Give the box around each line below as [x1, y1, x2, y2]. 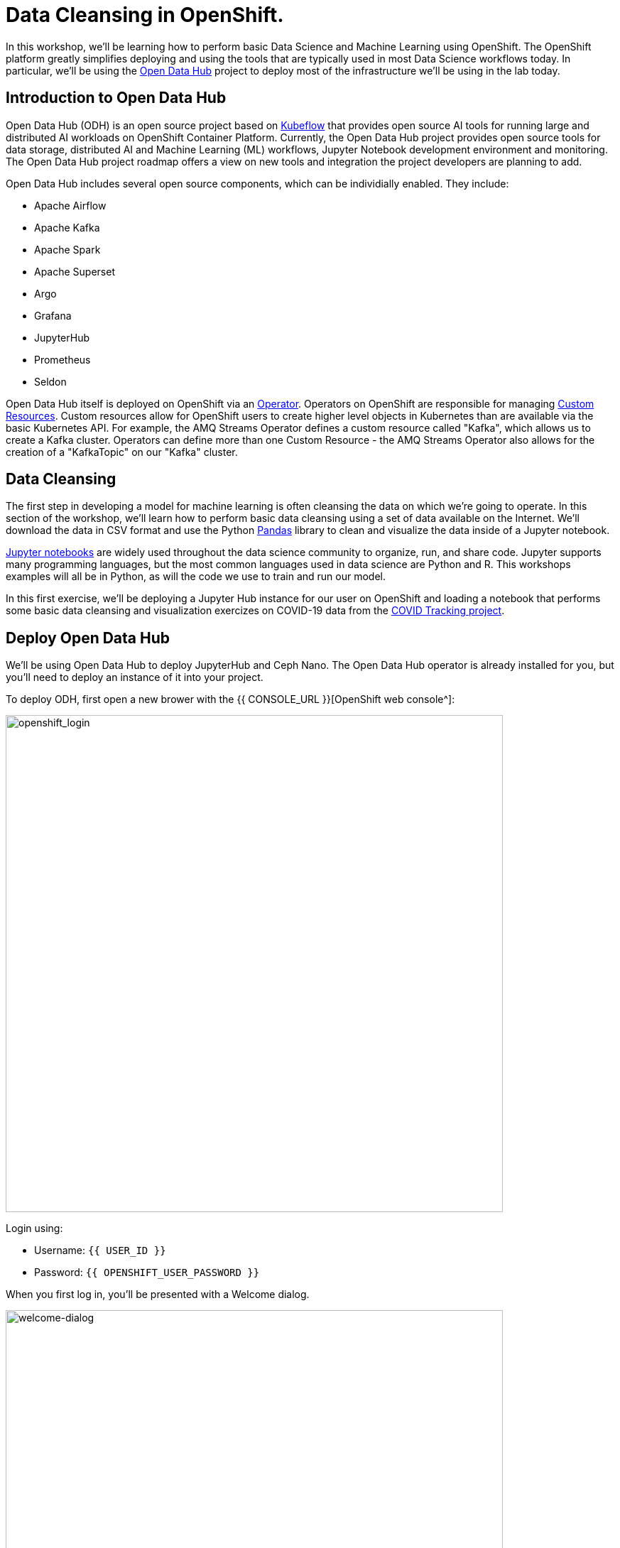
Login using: [6, 1222, 63, 1235]
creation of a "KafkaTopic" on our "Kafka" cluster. [6, 445, 238, 458]
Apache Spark [34, 243, 101, 256]
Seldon [34, 375, 67, 388]
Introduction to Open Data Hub [6, 89, 227, 107]
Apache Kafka [34, 221, 100, 234]
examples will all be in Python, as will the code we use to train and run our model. [6, 570, 386, 583]
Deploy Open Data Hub [6, 628, 170, 647]
